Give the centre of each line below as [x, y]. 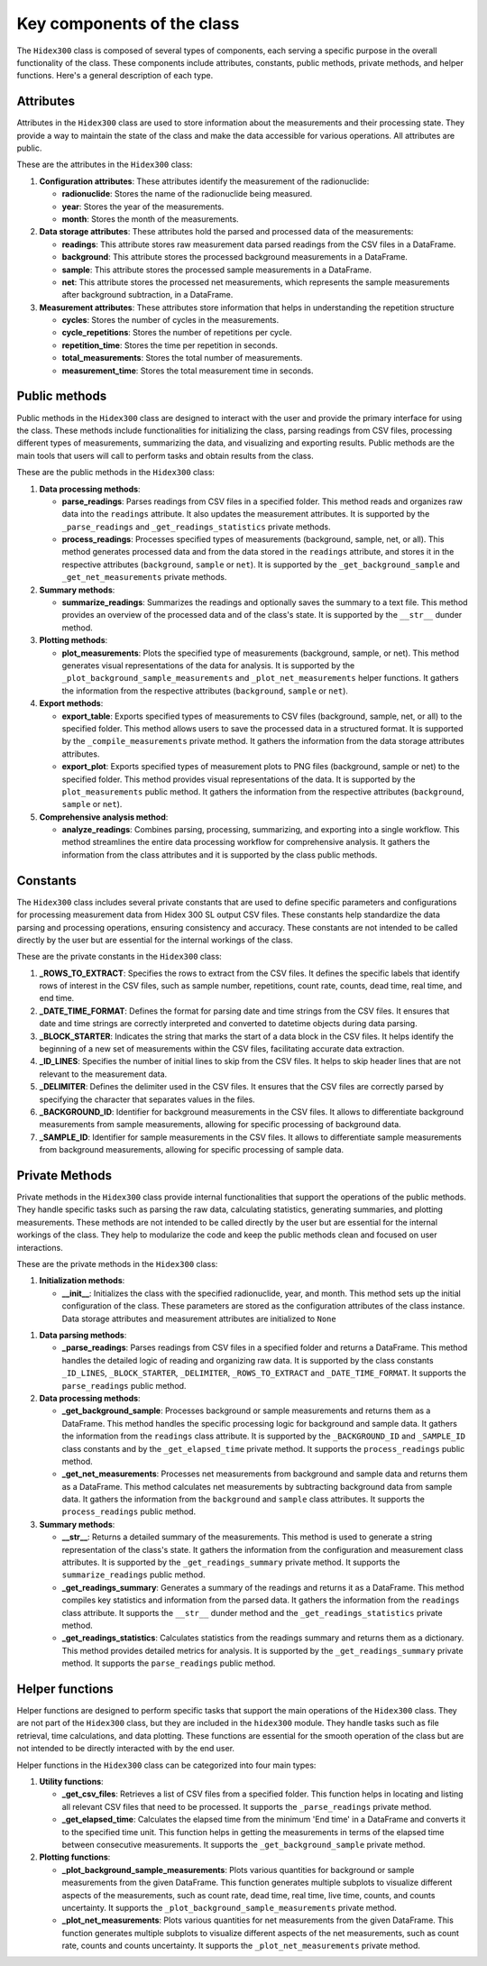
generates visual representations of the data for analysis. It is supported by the [208, 665]
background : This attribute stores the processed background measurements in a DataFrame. [234, 257]
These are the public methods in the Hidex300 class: [116, 473]
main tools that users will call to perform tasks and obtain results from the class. [165, 455]
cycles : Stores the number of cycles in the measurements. [170, 320]
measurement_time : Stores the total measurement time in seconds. [188, 371]
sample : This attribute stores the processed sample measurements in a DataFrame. [216, 270]
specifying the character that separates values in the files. [147, 1099]
